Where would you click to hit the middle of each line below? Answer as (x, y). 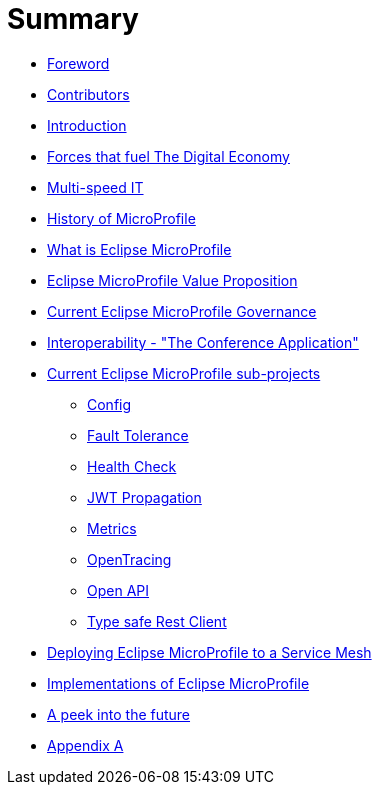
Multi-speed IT (95, 187)
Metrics (112, 528)
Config (109, 404)
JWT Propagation (144, 497)
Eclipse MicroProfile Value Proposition (172, 280)
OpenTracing (129, 559)
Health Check (132, 466)
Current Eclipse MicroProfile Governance (182, 311)
